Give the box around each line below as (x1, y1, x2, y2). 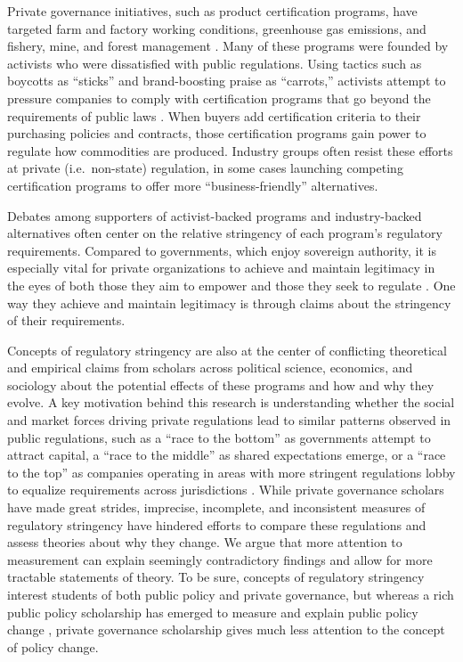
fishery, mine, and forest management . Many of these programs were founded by (7, 37, 449, 55)
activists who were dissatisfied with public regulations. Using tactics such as (7, 53, 422, 72)
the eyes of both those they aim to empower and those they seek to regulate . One (7, 275, 456, 294)
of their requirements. (7, 311, 126, 330)
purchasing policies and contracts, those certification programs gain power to (7, 124, 426, 143)
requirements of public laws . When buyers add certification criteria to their (7, 106, 421, 125)
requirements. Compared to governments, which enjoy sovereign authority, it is (7, 241, 436, 259)
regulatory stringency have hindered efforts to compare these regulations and (7, 515, 426, 534)
